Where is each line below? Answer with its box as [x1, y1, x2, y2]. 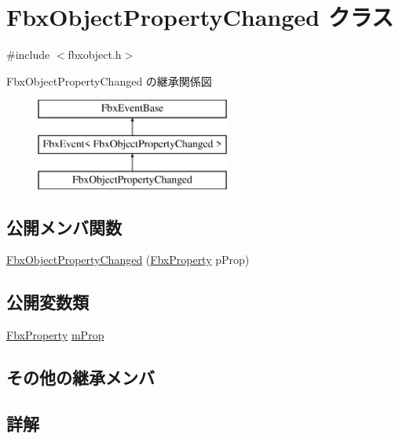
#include [6, 46, 50, 63]
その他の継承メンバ [6, 365, 155, 390]
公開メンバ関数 [6, 214, 122, 239]
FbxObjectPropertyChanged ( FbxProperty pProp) [6, 251, 250, 268]
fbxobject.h [68, 46, 122, 63]
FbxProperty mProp [6, 327, 104, 343]
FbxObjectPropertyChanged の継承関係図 [6, 72, 212, 89]
